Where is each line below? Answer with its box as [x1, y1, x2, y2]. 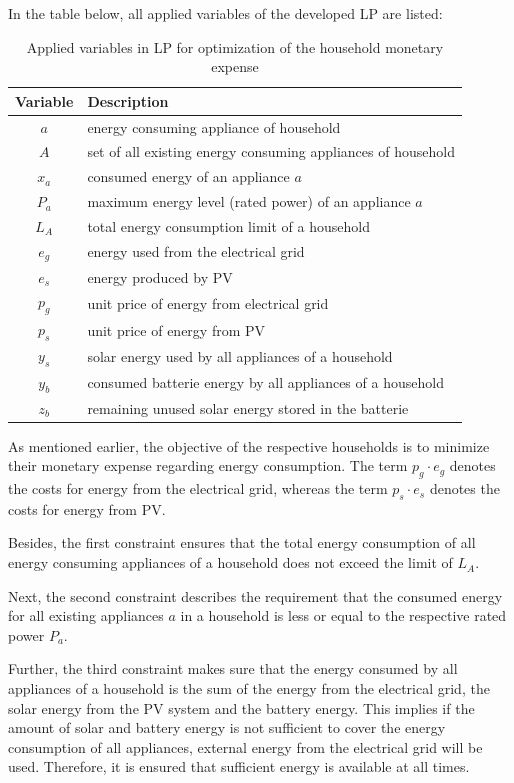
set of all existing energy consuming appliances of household [87, 141, 455, 162]
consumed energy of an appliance [87, 166, 290, 187]
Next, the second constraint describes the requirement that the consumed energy [8, 585, 503, 606]
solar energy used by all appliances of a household [87, 346, 393, 367]
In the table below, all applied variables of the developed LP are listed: [8, 3, 443, 23]
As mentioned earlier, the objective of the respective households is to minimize [8, 435, 490, 456]
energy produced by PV [87, 266, 233, 287]
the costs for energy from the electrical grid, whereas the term [8, 478, 388, 499]
